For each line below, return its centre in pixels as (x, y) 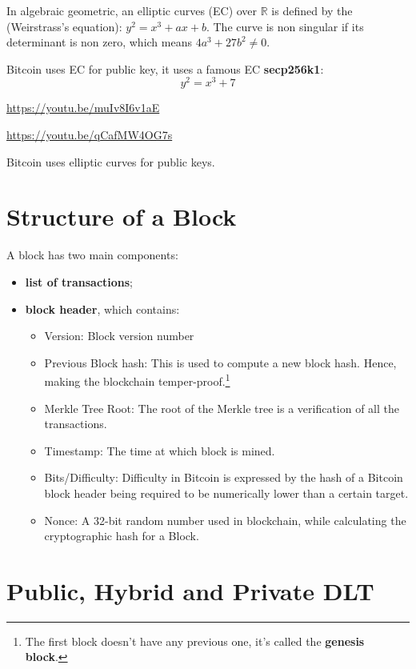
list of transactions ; (79, 281)
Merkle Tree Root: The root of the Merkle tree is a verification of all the (222, 408)
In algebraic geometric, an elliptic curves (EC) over (132, 10)
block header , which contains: (102, 308)
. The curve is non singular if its (285, 26)
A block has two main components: (92, 255)
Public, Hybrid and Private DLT (190, 590)
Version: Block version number (119, 336)
